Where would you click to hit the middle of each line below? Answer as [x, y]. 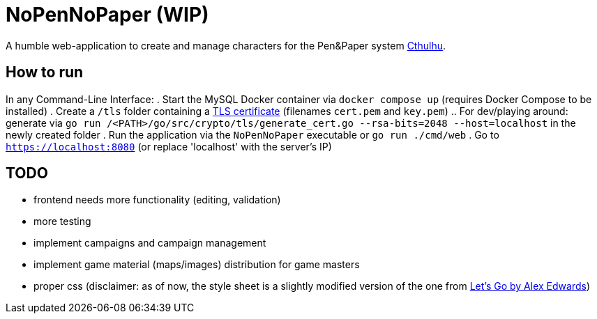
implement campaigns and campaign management [150, 243]
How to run [45, 72]
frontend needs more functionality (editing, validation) [157, 200]
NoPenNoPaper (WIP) [107, 15]
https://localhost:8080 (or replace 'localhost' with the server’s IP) [169, 146]
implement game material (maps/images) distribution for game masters [197, 265]
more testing [62, 221]
